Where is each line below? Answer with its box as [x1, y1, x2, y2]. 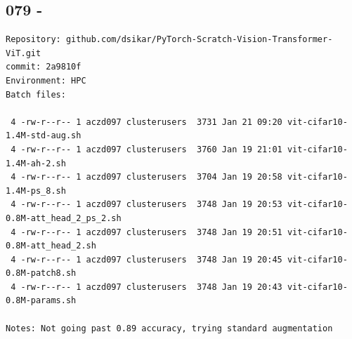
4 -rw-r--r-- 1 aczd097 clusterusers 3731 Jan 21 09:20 [11, 117, 282, 127]
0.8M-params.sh [6, 295, 77, 306]
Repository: [6, 34, 61, 45]
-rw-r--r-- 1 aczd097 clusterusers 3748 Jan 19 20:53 [20, 199, 282, 210]
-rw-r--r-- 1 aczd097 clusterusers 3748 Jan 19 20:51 [20, 227, 282, 237]
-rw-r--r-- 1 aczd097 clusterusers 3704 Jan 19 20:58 [20, 172, 282, 182]
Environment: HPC [6, 75, 86, 86]
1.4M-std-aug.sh [6, 131, 82, 141]
